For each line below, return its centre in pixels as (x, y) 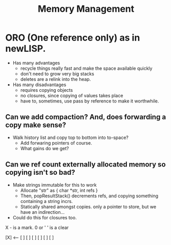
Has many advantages (36, 63)
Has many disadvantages (39, 85)
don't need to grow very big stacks (57, 74)
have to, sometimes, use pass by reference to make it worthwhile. (90, 101)
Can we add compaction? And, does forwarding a (86, 117)
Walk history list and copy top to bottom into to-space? (71, 137)
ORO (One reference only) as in (73, 38)
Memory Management (86, 9)
